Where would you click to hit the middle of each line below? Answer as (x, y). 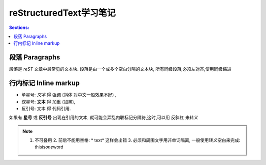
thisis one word (49, 147)
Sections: (19, 27)
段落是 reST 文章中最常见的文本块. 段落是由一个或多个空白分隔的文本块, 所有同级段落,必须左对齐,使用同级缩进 (120, 69)
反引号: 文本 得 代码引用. (46, 109)
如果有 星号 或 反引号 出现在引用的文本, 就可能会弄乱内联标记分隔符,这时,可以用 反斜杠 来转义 (104, 117)
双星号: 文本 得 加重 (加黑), (49, 102)
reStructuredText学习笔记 (62, 13)
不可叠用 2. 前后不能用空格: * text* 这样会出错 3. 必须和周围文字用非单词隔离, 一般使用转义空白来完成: (138, 140)
